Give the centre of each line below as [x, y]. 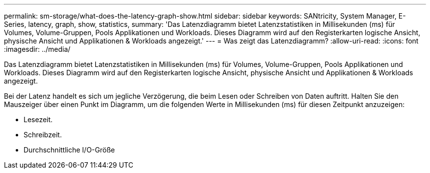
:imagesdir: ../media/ [37, 49]
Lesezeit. [38, 119]
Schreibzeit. [43, 135]
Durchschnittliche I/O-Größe [69, 150]
